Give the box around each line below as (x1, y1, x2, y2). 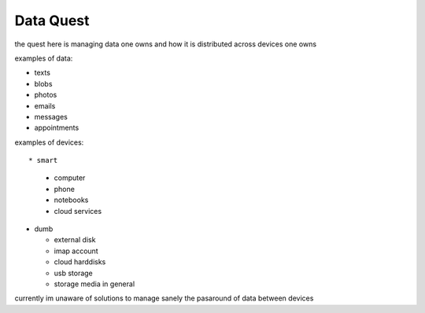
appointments (34, 123, 79, 133)
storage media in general (54, 279, 135, 289)
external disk (54, 235, 96, 245)
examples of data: (14, 53, 73, 63)
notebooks (54, 195, 89, 204)
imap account (54, 246, 98, 256)
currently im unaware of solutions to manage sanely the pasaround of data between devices (14, 293, 314, 303)
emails (34, 101, 56, 110)
